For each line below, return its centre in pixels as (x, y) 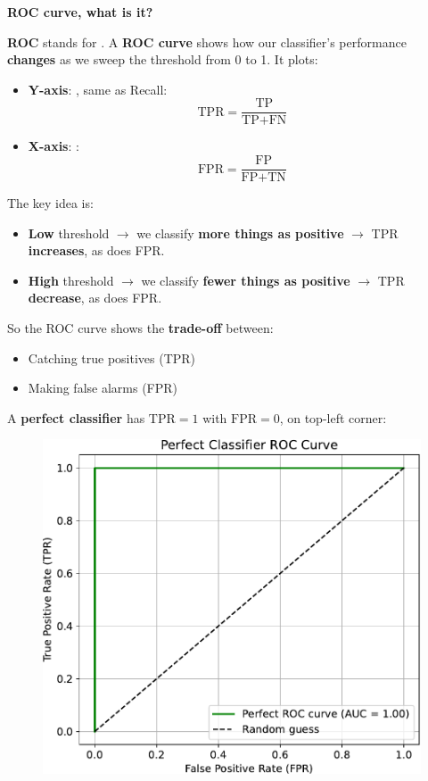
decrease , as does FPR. (95, 298)
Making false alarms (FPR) (103, 388)
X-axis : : (53, 146)
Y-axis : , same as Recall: (98, 89)
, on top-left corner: (333, 417)
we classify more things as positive (240, 233)
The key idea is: (50, 203)
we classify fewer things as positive (246, 280)
